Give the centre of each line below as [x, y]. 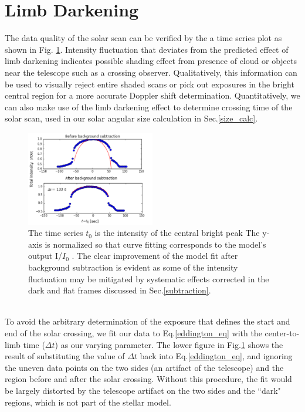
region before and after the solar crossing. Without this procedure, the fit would [148, 379]
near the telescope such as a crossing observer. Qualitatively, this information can [151, 72]
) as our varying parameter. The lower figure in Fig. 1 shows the [169, 344]
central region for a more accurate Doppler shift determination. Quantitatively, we [152, 95]
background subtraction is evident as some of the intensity [133, 267]
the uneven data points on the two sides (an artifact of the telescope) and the [144, 367]
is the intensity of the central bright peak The [177, 233]
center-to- [282, 332]
